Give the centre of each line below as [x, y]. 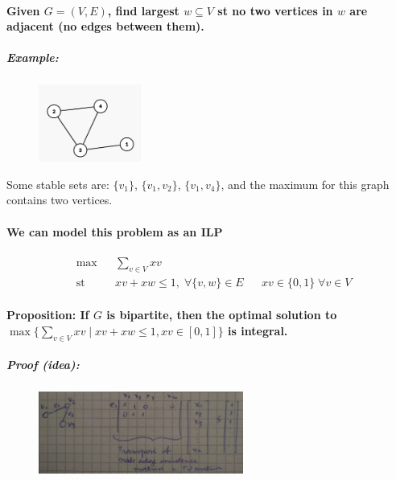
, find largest [143, 10]
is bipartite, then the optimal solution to [222, 315]
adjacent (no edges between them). [105, 26]
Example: [33, 57]
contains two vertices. [60, 200]
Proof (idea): [43, 365]
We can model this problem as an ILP [115, 231]
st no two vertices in [275, 10]
